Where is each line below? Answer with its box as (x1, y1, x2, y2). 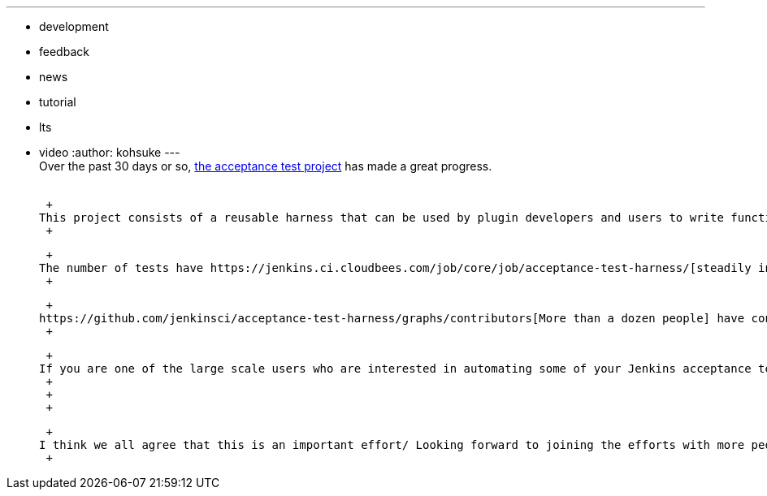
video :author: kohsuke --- (39, 145, 180, 159)
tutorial (39, 95, 76, 109)
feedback (39, 45, 89, 58)
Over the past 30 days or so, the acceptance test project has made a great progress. (39, 159, 492, 173)
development (39, 19, 109, 33)
